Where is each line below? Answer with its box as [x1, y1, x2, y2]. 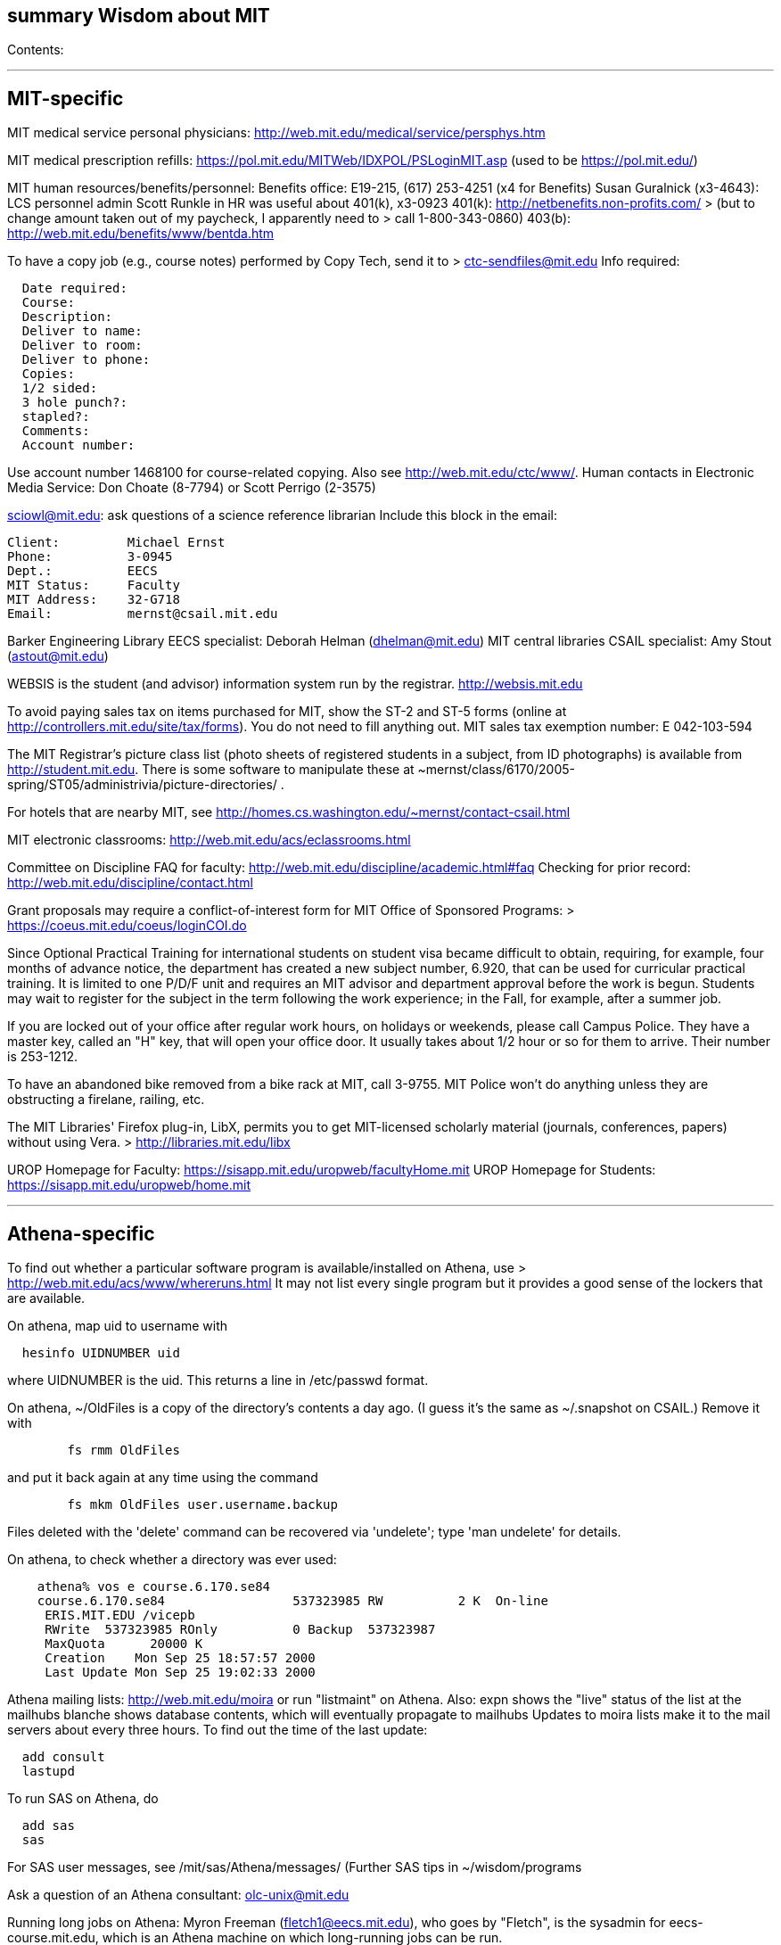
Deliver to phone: [21, 352, 151, 367]
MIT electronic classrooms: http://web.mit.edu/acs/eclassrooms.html [7, 832, 411, 848]
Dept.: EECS [7, 564, 158, 579]
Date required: [21, 281, 127, 296]
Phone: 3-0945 [7, 549, 173, 565]
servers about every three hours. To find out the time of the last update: [7, 1722, 428, 1738]
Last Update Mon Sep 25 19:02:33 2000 [45, 1665, 316, 1680]
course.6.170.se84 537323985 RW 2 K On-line [37, 1594, 548, 1609]
